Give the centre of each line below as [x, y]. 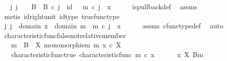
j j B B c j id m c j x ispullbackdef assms [104, 6]
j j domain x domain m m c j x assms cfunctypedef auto [114, 26]
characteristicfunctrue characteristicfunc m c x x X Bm [107, 54]
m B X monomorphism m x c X [66, 45]
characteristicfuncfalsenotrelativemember [65, 35]
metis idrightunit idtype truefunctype [62, 16]
